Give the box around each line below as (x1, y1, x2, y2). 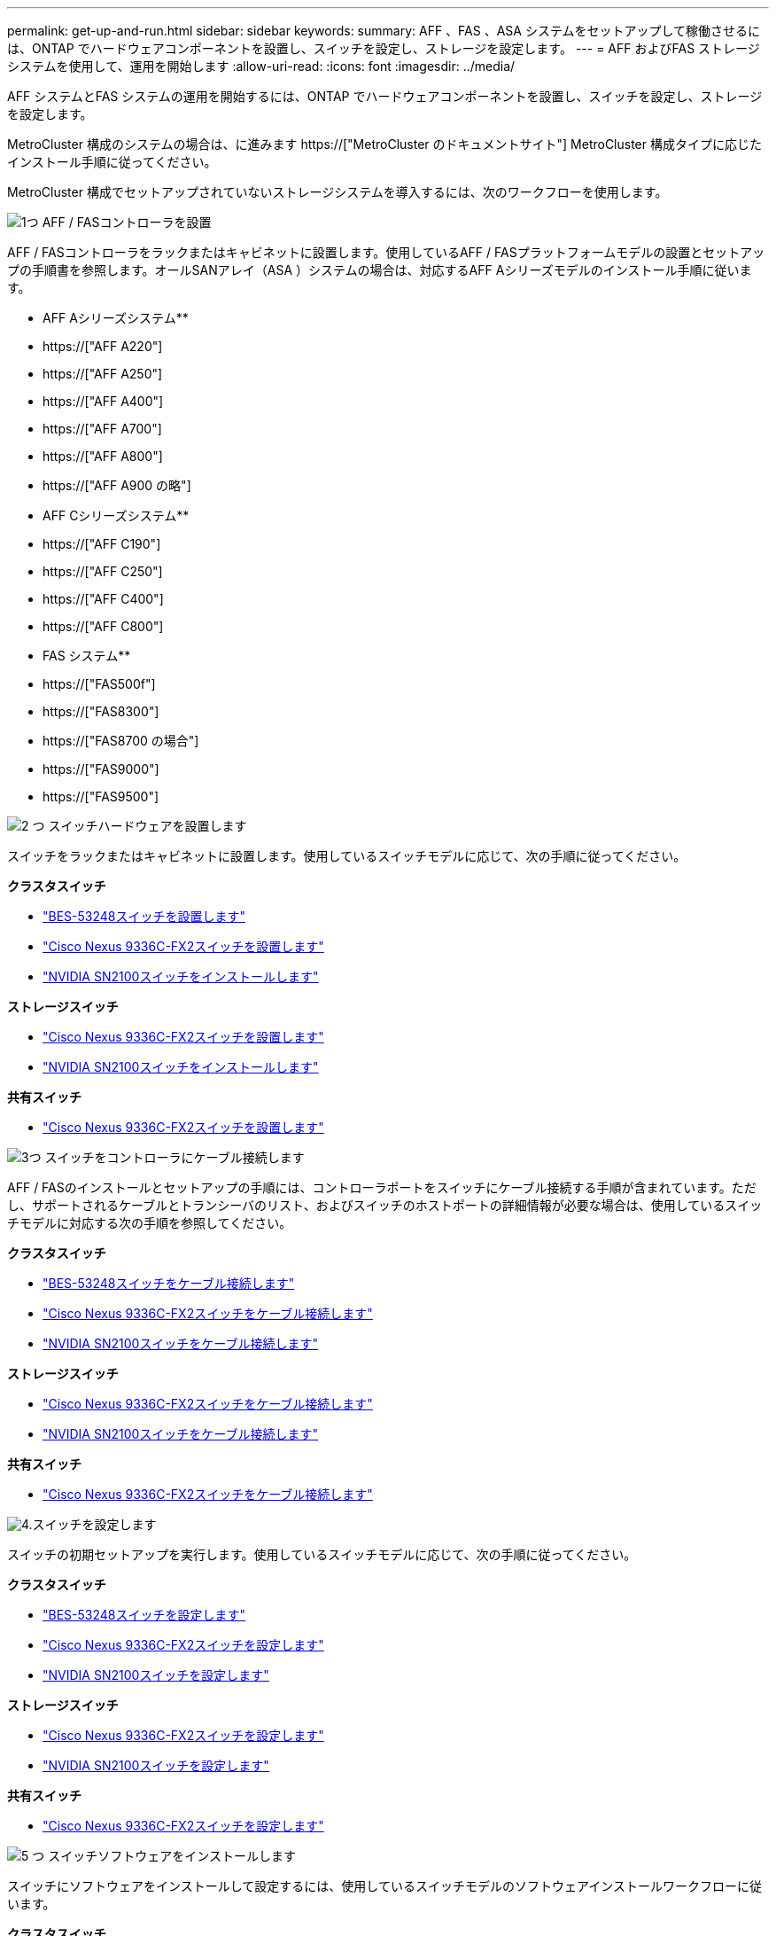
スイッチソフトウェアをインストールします (48, 1848, 296, 1863)
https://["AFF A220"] (43, 339, 163, 354)
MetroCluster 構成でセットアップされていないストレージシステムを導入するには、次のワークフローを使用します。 (7, 184, 668, 199)
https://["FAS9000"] (43, 761, 159, 777)
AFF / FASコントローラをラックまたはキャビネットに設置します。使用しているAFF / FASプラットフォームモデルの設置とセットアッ (7, 245, 765, 260)
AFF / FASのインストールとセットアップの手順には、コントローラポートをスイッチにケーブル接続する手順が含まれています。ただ (7, 1180, 757, 1195)
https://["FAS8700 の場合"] (43, 733, 199, 748)
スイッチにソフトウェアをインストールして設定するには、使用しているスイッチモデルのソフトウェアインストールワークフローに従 (7, 1878, 762, 1893)
